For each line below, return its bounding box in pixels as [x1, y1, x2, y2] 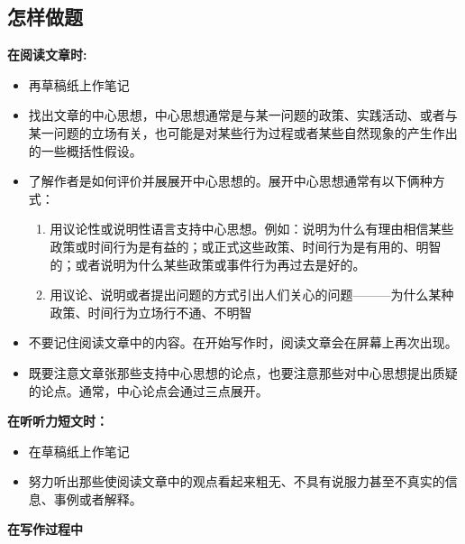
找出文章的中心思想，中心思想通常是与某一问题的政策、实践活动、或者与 [28, 106, 458, 124]
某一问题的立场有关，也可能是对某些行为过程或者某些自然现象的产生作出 [28, 123, 458, 142]
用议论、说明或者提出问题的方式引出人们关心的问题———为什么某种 [50, 285, 454, 304]
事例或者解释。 [53, 489, 142, 508]
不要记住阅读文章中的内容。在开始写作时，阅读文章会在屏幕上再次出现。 [28, 333, 458, 352]
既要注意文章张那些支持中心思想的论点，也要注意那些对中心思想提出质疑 [28, 363, 458, 382]
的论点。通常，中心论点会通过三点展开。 [28, 381, 269, 400]
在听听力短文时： [7, 411, 108, 430]
